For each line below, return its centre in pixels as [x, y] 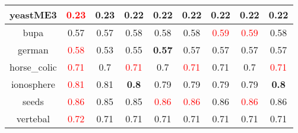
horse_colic [33, 67]
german [33, 50]
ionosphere [33, 84]
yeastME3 [33, 15]
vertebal [33, 118]
